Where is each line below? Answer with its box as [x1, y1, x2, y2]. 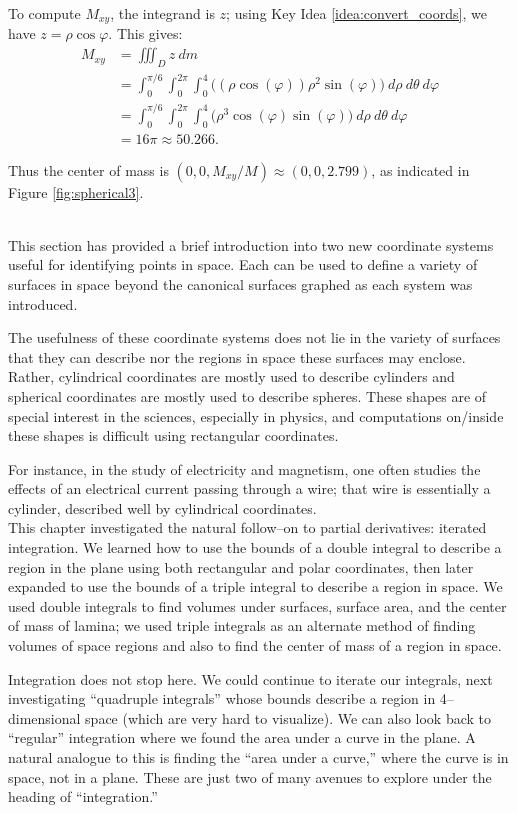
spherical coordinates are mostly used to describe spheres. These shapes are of [8, 385, 487, 406]
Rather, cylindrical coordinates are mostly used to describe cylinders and [8, 366, 455, 387]
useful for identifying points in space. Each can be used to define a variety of [8, 254, 478, 275]
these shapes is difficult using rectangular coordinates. [8, 425, 339, 446]
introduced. [8, 293, 78, 314]
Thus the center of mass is [8, 159, 169, 180]
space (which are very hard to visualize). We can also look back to [85, 707, 492, 728]
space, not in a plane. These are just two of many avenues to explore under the [8, 766, 492, 787]
